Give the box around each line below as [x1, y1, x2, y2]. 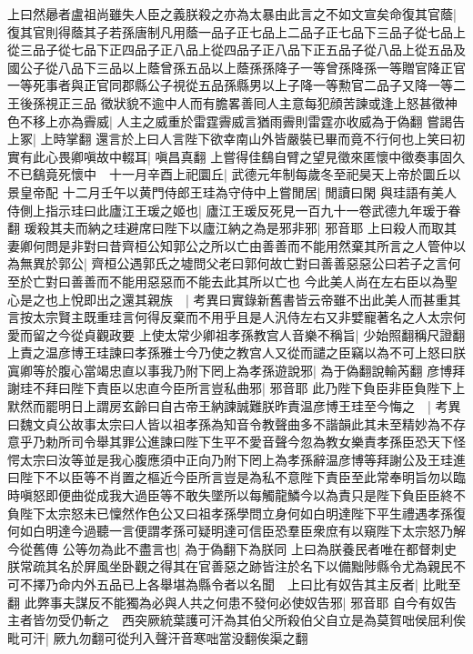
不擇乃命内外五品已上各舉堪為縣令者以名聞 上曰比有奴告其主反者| [19, 575, 418, 593]
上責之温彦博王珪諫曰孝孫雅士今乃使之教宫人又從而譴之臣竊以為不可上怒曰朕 [7, 343, 466, 362]
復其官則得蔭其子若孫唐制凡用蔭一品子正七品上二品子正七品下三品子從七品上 [7, 22, 466, 41]
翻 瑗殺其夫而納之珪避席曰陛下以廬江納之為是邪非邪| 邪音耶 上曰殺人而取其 [7, 218, 457, 237]
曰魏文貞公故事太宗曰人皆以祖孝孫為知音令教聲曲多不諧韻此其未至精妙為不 [7, 414, 453, 433]
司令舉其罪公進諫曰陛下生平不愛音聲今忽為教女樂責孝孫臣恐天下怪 [70, 432, 466, 451]
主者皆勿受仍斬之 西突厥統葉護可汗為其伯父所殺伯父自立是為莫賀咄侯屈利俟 [7, 610, 466, 629]
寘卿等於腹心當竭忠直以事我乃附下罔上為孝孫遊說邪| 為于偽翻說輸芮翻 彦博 [7, 360, 453, 379]
